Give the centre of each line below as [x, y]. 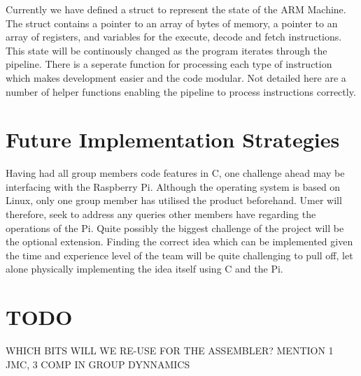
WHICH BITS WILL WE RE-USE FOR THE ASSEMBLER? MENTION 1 [170, 350]
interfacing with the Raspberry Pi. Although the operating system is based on [173, 186]
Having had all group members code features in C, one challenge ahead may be [175, 173]
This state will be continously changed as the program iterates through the [167, 50]
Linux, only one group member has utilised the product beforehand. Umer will [174, 200]
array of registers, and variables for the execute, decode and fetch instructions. [174, 37]
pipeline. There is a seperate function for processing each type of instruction [169, 64]
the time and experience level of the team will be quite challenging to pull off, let [179, 255]
